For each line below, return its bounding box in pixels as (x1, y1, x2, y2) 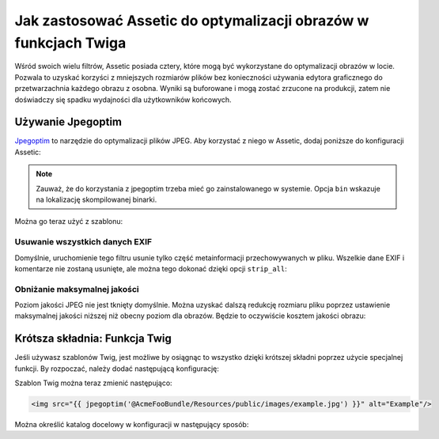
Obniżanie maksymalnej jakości (14, 283, 139, 294)
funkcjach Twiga (14, 34, 127, 51)
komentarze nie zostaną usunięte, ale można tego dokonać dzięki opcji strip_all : (14, 263, 288, 273)
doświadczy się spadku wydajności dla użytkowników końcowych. (14, 95, 233, 104)
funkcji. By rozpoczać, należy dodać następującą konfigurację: (14, 364, 219, 373)
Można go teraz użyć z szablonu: (14, 217, 123, 226)
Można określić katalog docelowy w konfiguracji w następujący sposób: (14, 420, 249, 430)
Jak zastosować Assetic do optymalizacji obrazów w (14, 12, 369, 29)
